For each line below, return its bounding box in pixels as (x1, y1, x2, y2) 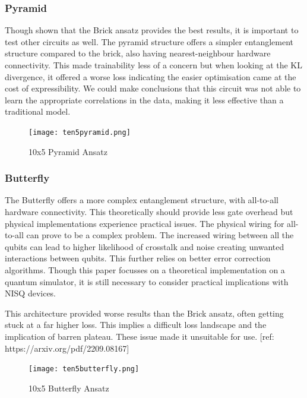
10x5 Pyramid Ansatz (29, 145, 107, 157)
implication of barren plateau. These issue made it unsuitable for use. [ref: (5, 330, 274, 342)
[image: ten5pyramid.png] (29, 128, 131, 137)
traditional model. (5, 105, 71, 118)
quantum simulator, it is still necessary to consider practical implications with (5, 275, 289, 288)
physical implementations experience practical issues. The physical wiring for (5, 217, 284, 229)
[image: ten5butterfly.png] (29, 365, 140, 374)
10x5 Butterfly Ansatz (29, 381, 109, 394)
